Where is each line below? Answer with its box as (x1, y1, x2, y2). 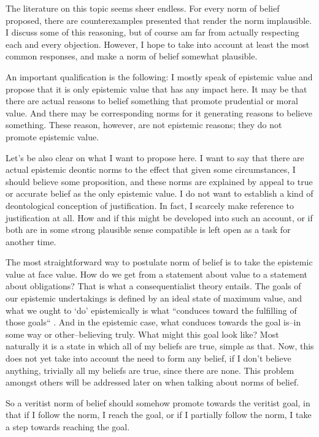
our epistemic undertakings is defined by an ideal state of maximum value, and (6, 292, 302, 305)
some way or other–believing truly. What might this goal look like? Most (6, 327, 279, 340)
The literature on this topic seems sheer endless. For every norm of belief (6, 2, 280, 14)
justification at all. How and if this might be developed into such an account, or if (6, 211, 313, 224)
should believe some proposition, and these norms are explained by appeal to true (6, 175, 313, 188)
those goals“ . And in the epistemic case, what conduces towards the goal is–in (6, 316, 301, 329)
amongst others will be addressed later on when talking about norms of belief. (6, 376, 299, 389)
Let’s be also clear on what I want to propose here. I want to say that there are (6, 151, 304, 164)
